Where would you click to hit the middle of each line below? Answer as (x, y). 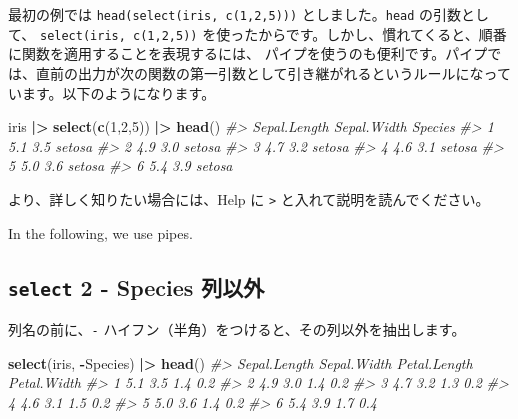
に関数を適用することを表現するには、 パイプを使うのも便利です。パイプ (248, 53)
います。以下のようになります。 (112, 92)
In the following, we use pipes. (100, 232)
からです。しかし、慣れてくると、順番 (382, 33)
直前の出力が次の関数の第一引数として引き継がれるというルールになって (273, 72)
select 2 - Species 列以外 (136, 286)
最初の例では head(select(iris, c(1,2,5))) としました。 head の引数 (235, 14)
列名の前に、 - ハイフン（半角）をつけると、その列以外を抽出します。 (237, 328)
